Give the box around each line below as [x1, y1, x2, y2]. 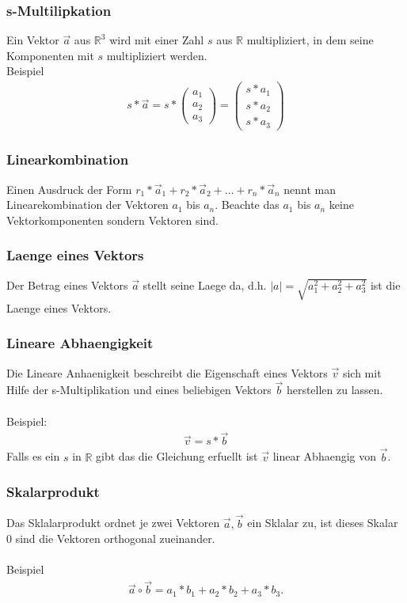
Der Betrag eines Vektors [6, 276, 128, 293]
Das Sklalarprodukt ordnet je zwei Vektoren [6, 514, 220, 531]
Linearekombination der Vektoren [6, 196, 169, 213]
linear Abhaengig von [272, 448, 377, 465]
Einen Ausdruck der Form [6, 180, 132, 197]
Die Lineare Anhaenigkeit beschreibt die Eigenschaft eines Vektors [6, 364, 328, 381]
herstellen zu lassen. [286, 381, 383, 398]
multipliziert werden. [106, 47, 207, 63]
